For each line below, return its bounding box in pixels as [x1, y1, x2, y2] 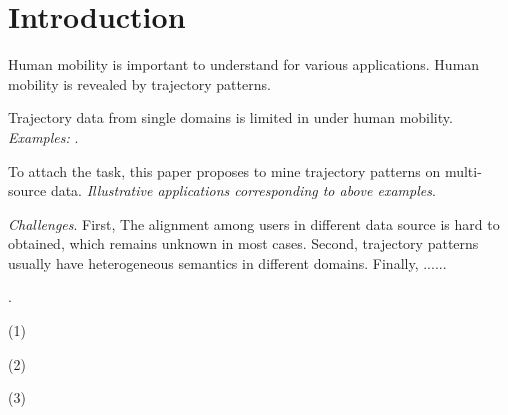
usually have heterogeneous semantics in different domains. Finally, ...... [8, 252, 447, 273]
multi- [444, 160, 482, 181]
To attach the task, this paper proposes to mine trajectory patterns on [8, 160, 441, 181]
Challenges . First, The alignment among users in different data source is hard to [8, 213, 500, 234]
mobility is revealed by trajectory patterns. [8, 73, 271, 94]
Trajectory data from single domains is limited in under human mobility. [8, 107, 453, 128]
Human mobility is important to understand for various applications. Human [8, 54, 480, 75]
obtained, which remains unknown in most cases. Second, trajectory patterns [8, 233, 479, 254]
